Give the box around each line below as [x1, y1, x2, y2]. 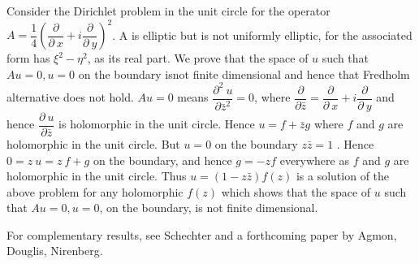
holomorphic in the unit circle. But [6, 135, 180, 152]
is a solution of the [296, 167, 390, 184]
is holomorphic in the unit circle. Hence [58, 115, 255, 132]
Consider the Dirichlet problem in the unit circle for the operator [6, 2, 330, 19]
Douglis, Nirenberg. [6, 242, 103, 259]
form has [6, 50, 50, 67]
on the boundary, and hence [93, 151, 232, 168]
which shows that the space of [221, 183, 371, 200]
